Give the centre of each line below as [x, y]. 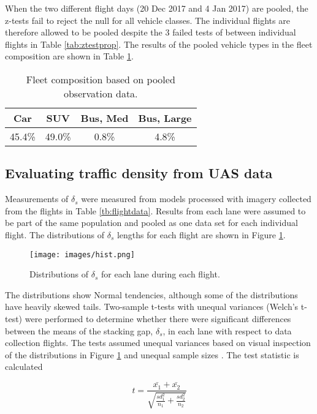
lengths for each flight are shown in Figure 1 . [201, 234]
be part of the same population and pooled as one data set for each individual [151, 223]
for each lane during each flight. [161, 274]
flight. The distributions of [55, 234]
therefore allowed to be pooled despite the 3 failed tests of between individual [151, 32]
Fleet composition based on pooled [101, 79]
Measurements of [37, 199]
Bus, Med [105, 118]
